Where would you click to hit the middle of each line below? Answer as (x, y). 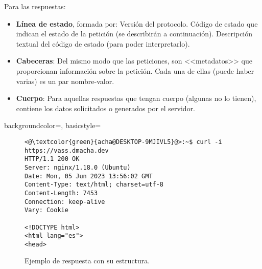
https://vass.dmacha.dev (67, 150)
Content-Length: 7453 (61, 193)
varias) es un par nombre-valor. (65, 81)
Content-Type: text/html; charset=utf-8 (94, 185)
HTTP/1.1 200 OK (52, 159)
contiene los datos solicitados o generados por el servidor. (106, 108)
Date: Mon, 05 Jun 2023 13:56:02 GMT (89, 176)
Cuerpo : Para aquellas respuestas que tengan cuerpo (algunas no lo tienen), (136, 98)
